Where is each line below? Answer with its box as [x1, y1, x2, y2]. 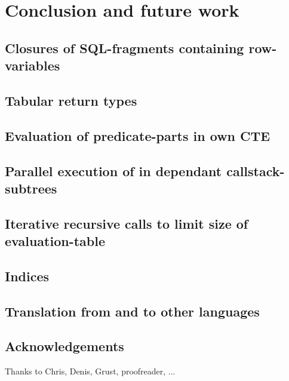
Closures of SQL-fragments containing [5, 38, 244, 57]
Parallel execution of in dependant [5, 161, 222, 180]
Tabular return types [5, 91, 137, 109]
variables [5, 56, 60, 75]
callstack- [226, 161, 285, 180]
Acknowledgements [5, 337, 124, 355]
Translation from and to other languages [5, 302, 260, 320]
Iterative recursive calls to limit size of [5, 214, 248, 232]
